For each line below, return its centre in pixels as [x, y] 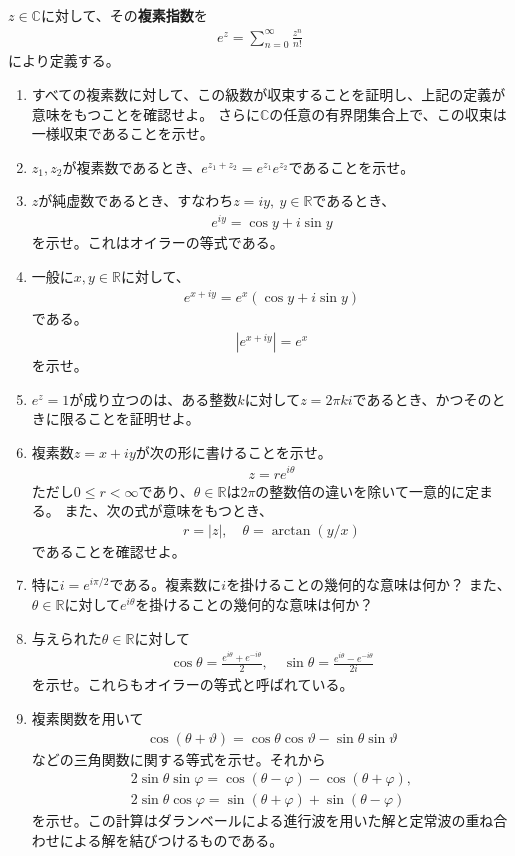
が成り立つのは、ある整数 [153, 398]
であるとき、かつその [422, 398]
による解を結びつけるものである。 [171, 839]
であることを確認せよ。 [108, 550]
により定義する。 [64, 60]
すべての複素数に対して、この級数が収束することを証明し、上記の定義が [268, 94]
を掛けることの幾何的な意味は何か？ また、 [368, 584]
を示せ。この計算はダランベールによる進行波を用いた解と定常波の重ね [262, 820]
